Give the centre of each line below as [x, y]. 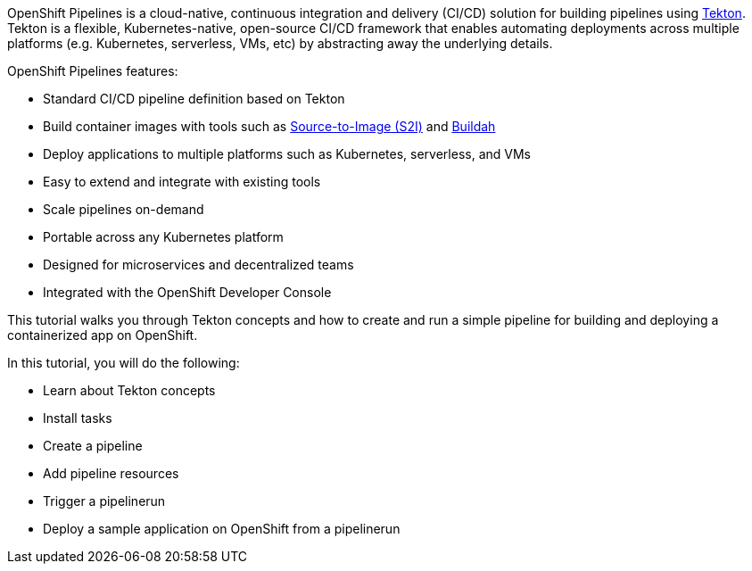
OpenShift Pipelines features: [93, 71]
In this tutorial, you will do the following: [124, 363]
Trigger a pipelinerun [104, 501]
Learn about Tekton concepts [129, 390]
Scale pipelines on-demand [124, 209]
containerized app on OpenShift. [103, 335]
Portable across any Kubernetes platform [163, 237]
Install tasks [78, 418]
